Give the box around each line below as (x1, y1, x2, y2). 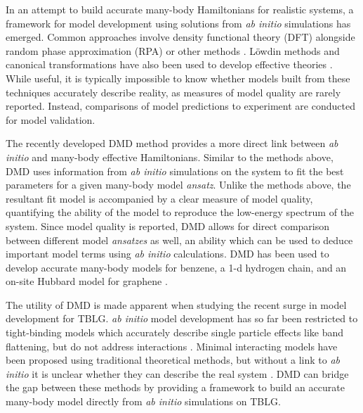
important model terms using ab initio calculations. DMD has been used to (6, 246, 329, 261)
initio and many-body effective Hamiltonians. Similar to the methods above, (6, 149, 334, 164)
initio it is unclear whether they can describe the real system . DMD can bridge (6, 366, 349, 381)
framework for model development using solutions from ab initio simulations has (6, 15, 351, 30)
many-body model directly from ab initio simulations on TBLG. (6, 394, 281, 409)
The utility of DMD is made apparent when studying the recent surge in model (6, 297, 347, 312)
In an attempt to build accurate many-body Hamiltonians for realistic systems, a (6, 2, 354, 16)
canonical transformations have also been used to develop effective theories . (6, 57, 333, 72)
